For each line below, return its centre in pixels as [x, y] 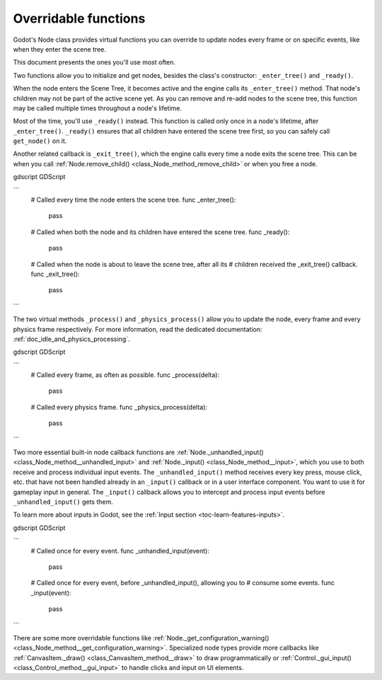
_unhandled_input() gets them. [63, 502]
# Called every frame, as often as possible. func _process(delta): [125, 375]
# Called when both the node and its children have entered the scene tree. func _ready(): [160, 232]
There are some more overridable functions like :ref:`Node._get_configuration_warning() [141, 638]
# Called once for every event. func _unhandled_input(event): [120, 551]
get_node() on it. [40, 141]
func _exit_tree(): [56, 274]
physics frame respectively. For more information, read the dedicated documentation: [138, 329]
